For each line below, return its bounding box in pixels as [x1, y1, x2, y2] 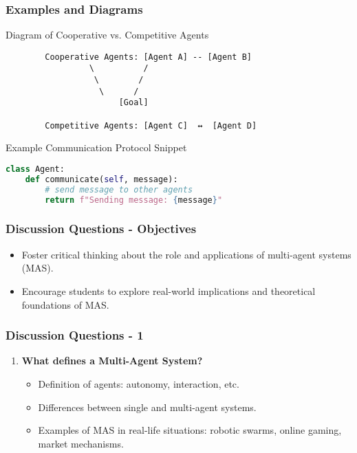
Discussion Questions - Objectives [6, 220, 197, 237]
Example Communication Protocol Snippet [6, 140, 187, 155]
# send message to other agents [45, 184, 193, 195]
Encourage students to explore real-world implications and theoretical [21, 283, 316, 298]
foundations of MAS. [21, 297, 109, 311]
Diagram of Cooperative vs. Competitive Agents [6, 27, 209, 42]
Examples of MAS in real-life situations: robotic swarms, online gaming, [38, 423, 342, 437]
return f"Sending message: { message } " [45, 195, 223, 205]
